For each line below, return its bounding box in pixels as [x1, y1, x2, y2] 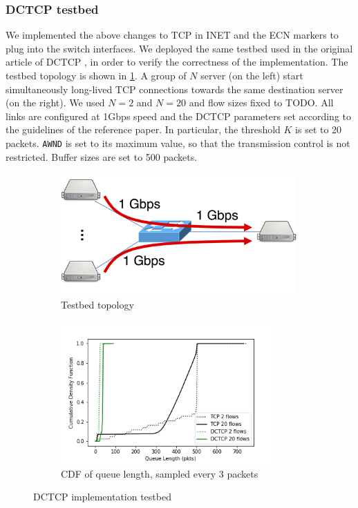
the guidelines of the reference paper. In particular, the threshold [6, 122, 281, 137]
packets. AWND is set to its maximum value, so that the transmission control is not [6, 135, 350, 150]
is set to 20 [295, 122, 342, 137]
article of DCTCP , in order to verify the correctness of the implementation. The [6, 55, 348, 69]
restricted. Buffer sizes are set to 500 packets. [6, 149, 198, 164]
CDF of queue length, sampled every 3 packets [61, 466, 258, 480]
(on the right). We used [6, 95, 105, 110]
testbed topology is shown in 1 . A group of [6, 68, 187, 82]
